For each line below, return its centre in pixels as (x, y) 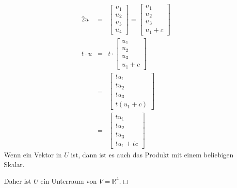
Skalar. (14, 164)
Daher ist (18, 180)
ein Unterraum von (69, 180)
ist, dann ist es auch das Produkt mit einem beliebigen (152, 155)
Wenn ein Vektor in (33, 155)
